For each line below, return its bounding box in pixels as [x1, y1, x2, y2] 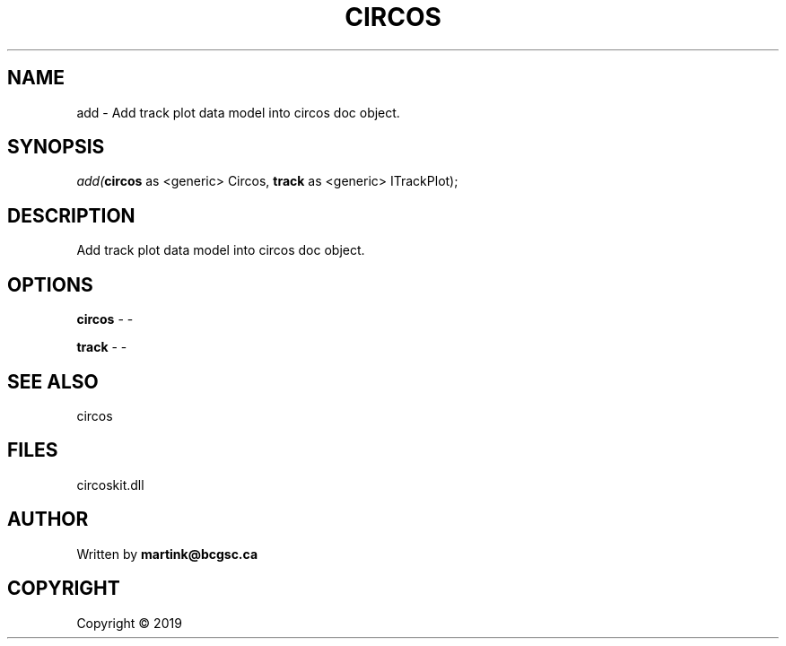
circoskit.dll [76, 476, 144, 493]
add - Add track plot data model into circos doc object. [76, 104, 400, 120]
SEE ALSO [7, 370, 99, 393]
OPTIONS [7, 273, 93, 296]
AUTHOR [7, 508, 89, 531]
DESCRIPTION [7, 204, 135, 227]
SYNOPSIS [7, 135, 105, 159]
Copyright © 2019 [76, 615, 182, 631]
